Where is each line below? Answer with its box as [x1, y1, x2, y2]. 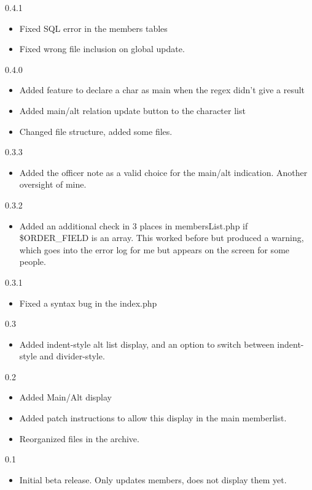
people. [19, 255, 46, 268]
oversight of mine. [19, 178, 87, 191]
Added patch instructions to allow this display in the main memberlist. [19, 412, 287, 424]
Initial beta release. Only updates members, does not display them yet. [19, 473, 287, 486]
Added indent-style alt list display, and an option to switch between [19, 337, 275, 350]
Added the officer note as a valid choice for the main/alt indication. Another [19, 166, 308, 178]
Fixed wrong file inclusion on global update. [19, 42, 185, 55]
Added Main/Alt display [19, 391, 112, 404]
